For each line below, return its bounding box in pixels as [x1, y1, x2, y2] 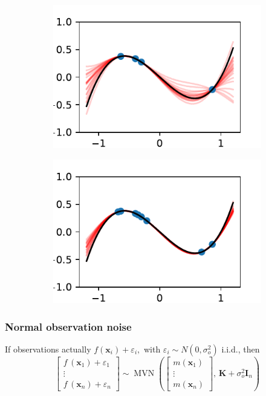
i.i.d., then [221, 342, 260, 355]
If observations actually [5, 342, 91, 355]
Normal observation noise [5, 319, 132, 334]
